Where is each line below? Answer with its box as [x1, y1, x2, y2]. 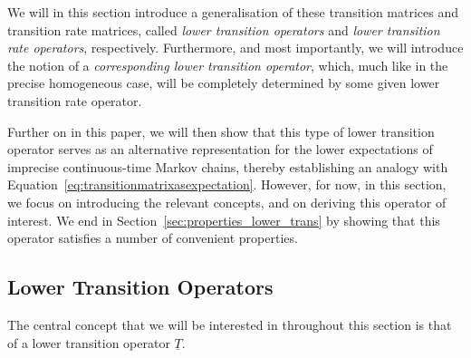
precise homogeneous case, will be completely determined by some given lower [7, 73, 440, 92]
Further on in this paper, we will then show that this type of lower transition [7, 121, 435, 140]
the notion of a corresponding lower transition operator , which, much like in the [7, 55, 448, 74]
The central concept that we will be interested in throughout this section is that [7, 314, 452, 334]
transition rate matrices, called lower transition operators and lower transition [7, 20, 440, 39]
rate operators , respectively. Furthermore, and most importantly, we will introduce [7, 38, 464, 57]
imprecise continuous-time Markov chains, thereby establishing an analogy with [7, 157, 448, 176]
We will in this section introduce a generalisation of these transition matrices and [7, 3, 459, 21]
